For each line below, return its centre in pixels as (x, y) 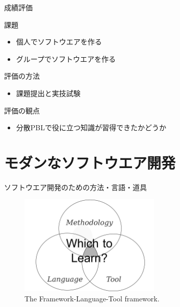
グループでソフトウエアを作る (66, 58)
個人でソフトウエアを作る (59, 42)
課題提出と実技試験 (48, 93)
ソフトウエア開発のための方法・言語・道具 (75, 187)
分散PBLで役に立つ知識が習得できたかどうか (91, 127)
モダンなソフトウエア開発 (90, 162)
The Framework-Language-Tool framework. (92, 298)
